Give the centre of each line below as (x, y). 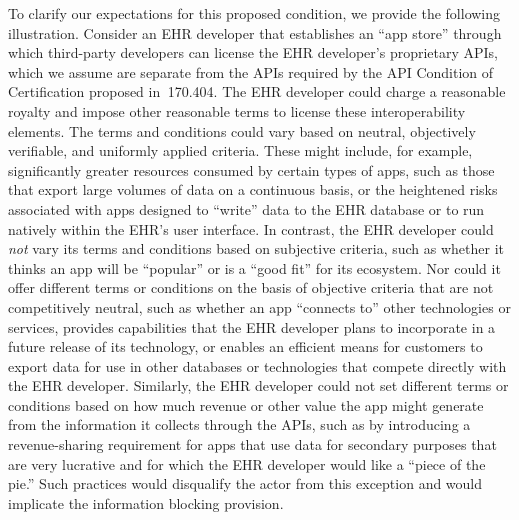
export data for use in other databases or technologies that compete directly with (257, 365)
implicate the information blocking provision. (146, 502)
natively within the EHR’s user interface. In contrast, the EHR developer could (251, 228)
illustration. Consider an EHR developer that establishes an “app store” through (255, 32)
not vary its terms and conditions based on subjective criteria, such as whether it (256, 248)
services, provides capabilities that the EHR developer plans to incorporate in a (252, 326)
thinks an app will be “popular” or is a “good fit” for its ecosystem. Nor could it (254, 267)
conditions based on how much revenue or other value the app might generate (246, 404)
